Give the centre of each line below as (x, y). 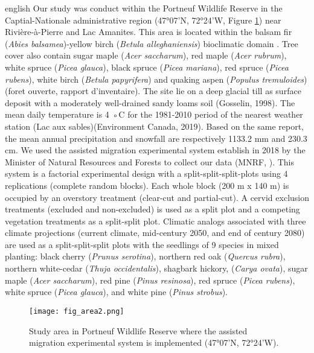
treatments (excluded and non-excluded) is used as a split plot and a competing (152, 209)
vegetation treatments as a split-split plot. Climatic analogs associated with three (155, 221)
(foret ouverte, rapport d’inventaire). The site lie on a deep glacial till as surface (153, 91)
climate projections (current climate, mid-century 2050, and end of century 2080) (155, 233)
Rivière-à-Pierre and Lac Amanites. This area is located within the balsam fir (149, 32)
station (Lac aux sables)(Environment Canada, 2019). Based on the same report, (154, 126)
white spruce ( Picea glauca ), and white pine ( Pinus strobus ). (117, 292)
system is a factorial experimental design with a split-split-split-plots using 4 (146, 173)
